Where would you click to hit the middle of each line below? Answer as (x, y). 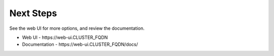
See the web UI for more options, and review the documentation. (77, 28)
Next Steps (33, 13)
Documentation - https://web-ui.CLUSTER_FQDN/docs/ (80, 44)
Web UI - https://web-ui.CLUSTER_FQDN (65, 37)
